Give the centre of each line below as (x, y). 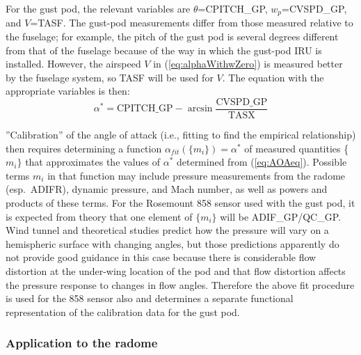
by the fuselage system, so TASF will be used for (110, 77)
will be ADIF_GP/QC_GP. (280, 216)
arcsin (200, 109)
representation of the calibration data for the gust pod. (123, 311)
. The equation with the (273, 77)
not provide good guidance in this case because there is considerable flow (161, 257)
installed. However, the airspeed (73, 64)
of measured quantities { (297, 148)
